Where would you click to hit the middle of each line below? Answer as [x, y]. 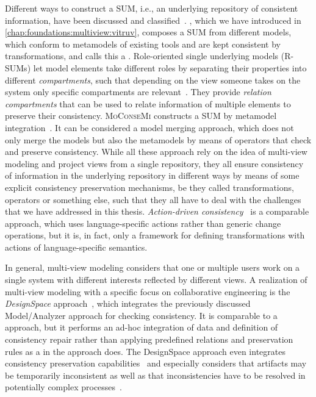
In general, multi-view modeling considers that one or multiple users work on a [153, 267]
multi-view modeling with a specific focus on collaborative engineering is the [148, 291]
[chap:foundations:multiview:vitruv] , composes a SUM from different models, [148, 32]
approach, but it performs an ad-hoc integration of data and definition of [142, 327]
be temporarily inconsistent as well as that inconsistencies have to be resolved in [155, 375]
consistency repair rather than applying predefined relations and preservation [149, 339]
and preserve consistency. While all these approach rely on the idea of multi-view [156, 152]
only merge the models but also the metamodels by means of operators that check [158, 139]
